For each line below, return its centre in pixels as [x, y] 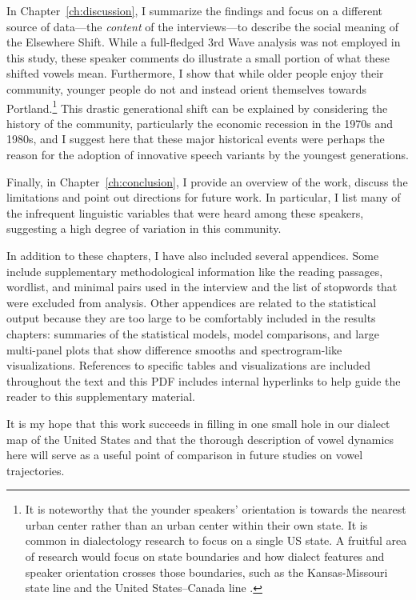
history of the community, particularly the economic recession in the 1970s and [200, 123]
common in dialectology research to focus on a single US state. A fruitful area [216, 540]
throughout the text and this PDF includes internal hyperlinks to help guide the [204, 380]
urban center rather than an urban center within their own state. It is [196, 524]
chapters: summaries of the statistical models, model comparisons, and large [193, 333]
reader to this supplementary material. [101, 396]
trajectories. [36, 470]
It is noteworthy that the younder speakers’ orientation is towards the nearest [216, 509]
